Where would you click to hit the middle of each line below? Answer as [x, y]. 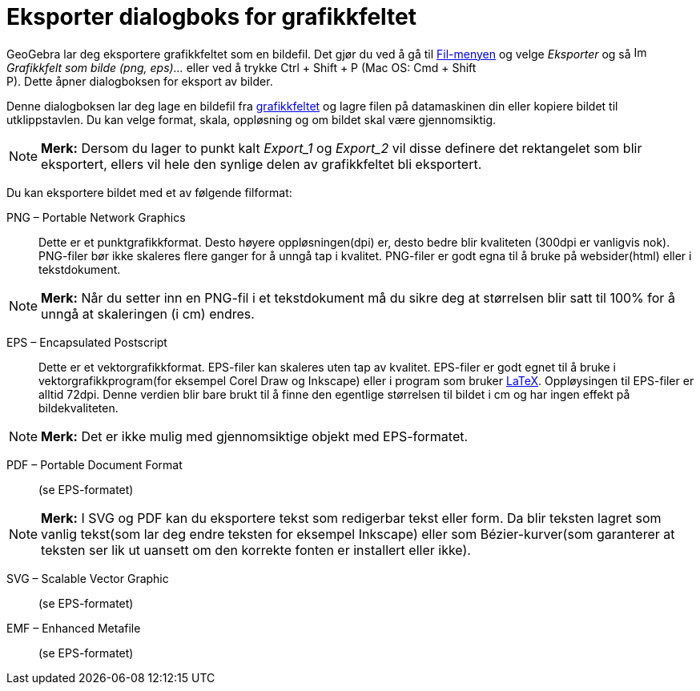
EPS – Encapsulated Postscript [87, 342]
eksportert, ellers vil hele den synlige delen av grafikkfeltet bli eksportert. [261, 164]
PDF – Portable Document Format [95, 464]
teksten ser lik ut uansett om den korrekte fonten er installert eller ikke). [256, 550]
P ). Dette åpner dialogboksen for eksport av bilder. [140, 81]
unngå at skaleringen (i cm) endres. [148, 313]
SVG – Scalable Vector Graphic [88, 578]
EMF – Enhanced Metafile [74, 628]
